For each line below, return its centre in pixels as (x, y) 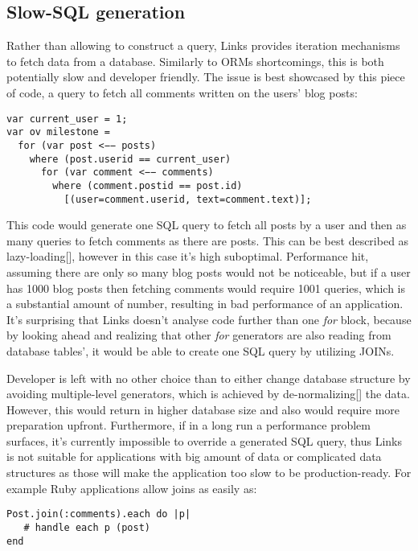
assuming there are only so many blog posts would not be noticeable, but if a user (209, 271)
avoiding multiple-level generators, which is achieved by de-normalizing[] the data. (208, 394)
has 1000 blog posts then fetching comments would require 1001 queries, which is (206, 288)
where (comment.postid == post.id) (148, 185)
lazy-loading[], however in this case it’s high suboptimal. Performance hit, (188, 256)
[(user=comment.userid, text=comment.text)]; (188, 199)
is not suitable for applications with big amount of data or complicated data (194, 456)
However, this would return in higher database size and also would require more (203, 409)
